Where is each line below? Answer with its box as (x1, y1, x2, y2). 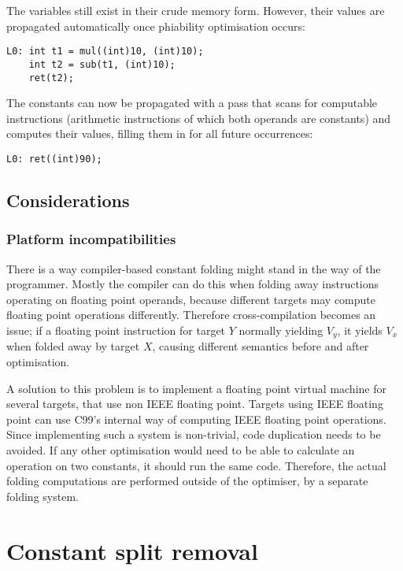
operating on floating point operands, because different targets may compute (6, 291, 376, 307)
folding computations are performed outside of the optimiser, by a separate (6, 473, 368, 489)
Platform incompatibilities (6, 229, 176, 249)
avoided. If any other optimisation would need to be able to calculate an (6, 441, 355, 458)
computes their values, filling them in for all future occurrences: (6, 125, 313, 142)
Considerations (6, 187, 130, 212)
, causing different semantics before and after (152, 338, 369, 354)
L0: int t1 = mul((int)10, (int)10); (6, 46, 204, 57)
